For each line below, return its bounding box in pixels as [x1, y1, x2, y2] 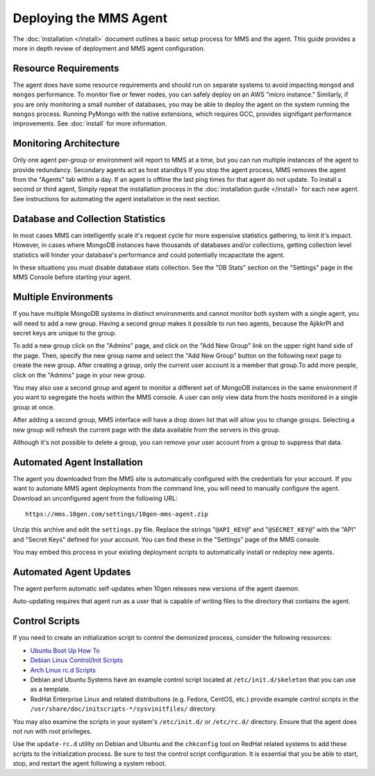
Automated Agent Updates [12, 566, 131, 577]
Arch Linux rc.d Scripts [30, 666, 97, 674]
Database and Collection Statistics [12, 212, 166, 225]
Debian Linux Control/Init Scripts [30, 656, 124, 664]
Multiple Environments [12, 292, 114, 303]
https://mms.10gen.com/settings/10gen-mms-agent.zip [25, 510, 208, 518]
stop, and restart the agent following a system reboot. [12, 759, 167, 768]
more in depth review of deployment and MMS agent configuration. [12, 44, 206, 52]
